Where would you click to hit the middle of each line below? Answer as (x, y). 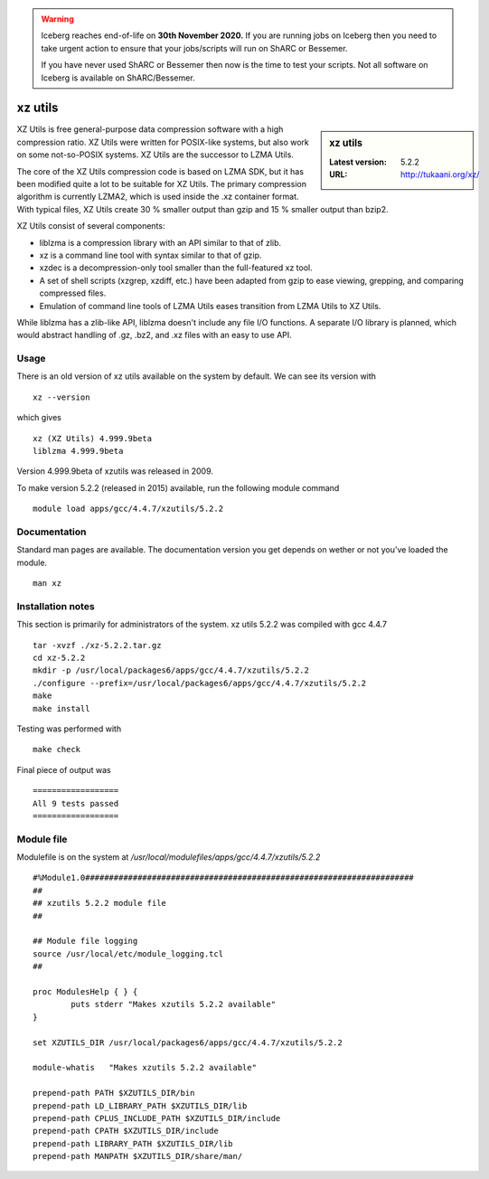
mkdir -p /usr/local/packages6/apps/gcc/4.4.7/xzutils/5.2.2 (171, 670)
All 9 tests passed (76, 803)
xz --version (61, 397)
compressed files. (73, 293)
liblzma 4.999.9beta (78, 451)
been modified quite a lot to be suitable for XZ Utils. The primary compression (162, 184)
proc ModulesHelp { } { (85, 991)
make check (57, 750)
